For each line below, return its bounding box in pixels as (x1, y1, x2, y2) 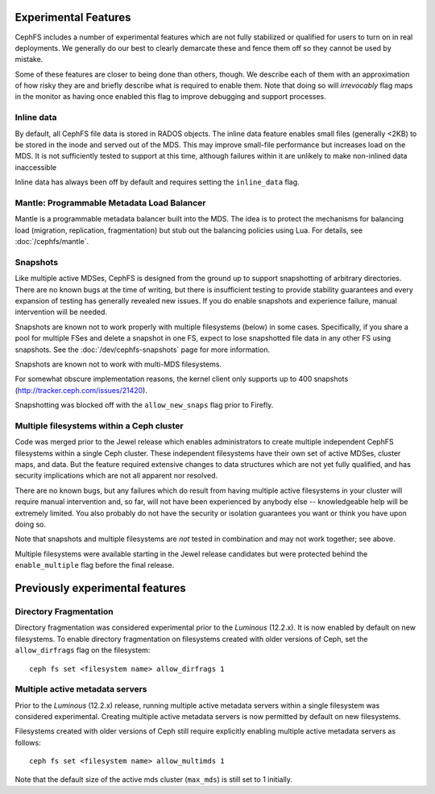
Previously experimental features (14, 581, 186, 595)
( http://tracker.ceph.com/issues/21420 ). (14, 385, 148, 395)
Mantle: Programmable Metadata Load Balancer (14, 197, 206, 209)
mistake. (14, 55, 43, 64)
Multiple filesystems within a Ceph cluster (14, 420, 184, 431)
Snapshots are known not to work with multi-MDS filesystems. (14, 359, 222, 369)
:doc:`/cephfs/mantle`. (14, 237, 89, 246)
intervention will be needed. (14, 307, 108, 317)
